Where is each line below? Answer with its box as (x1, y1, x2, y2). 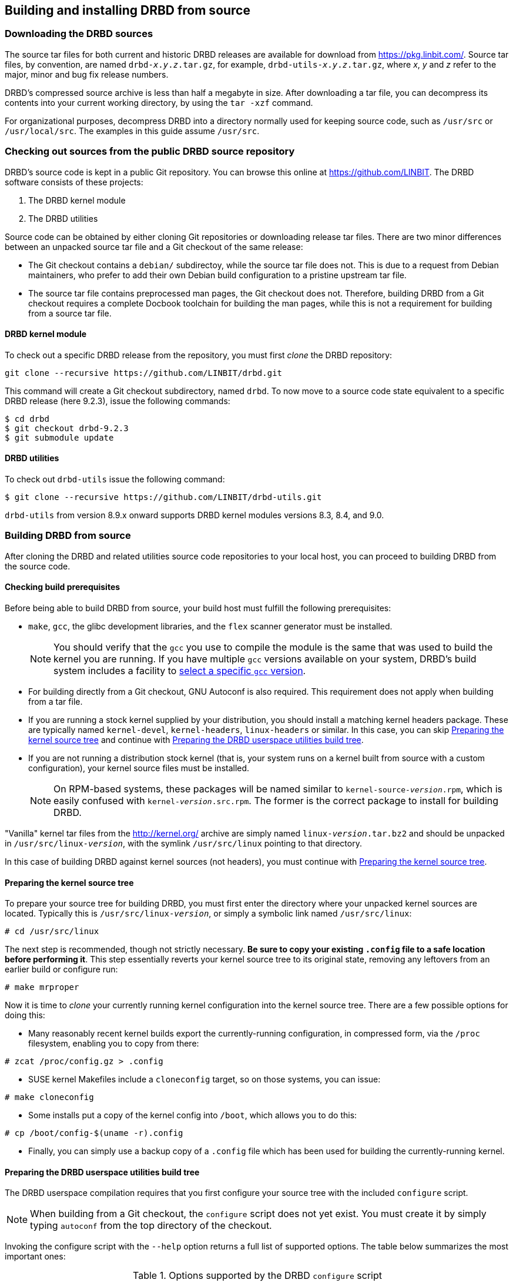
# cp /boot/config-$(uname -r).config (5, 1128, 183, 1138)
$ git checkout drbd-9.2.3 (5, 423, 129, 433)
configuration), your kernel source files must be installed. (28, 762, 250, 773)
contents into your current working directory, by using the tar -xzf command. (5, 97, 313, 108)
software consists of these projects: (5, 176, 143, 187)
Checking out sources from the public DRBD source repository (5, 145, 295, 158)
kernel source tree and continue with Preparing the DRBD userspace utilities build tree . (28, 734, 364, 745)
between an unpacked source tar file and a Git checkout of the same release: (5, 241, 303, 252)
